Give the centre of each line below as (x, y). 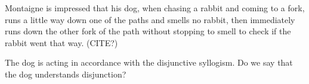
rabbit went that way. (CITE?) (61, 42)
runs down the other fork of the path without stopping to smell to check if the (148, 31)
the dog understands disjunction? (66, 74)
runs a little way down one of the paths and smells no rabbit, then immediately (150, 19)
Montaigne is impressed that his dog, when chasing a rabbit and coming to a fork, (155, 8)
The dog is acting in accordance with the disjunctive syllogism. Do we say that (149, 62)
